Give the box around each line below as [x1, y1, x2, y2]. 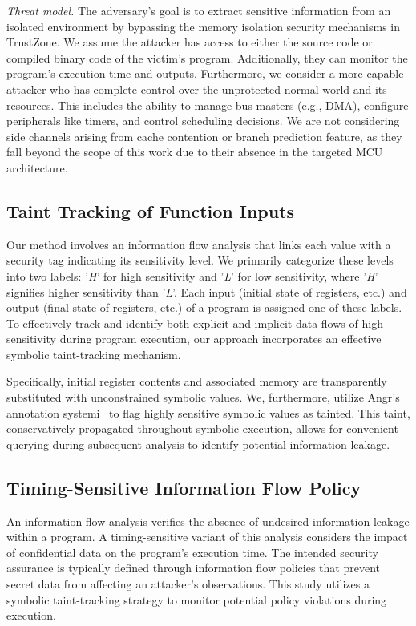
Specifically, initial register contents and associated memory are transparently [6, 373, 387, 390]
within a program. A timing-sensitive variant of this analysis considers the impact [6, 528, 408, 545]
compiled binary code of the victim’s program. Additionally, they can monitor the [6, 49, 408, 66]
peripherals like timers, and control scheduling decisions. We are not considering [6, 112, 400, 129]
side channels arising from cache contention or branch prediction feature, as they [6, 127, 402, 144]
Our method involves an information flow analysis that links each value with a [6, 236, 391, 252]
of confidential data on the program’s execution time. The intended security [6, 543, 378, 560]
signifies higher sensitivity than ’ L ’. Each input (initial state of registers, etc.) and [6, 283, 407, 300]
